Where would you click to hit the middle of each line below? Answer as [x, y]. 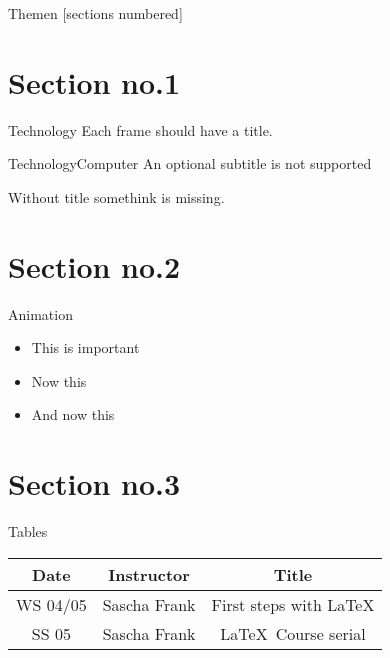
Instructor [149, 574]
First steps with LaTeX [293, 604]
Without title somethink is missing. [116, 196]
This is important [85, 347]
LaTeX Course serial [293, 633]
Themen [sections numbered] [95, 13]
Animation [40, 313]
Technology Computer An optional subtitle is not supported [190, 163]
